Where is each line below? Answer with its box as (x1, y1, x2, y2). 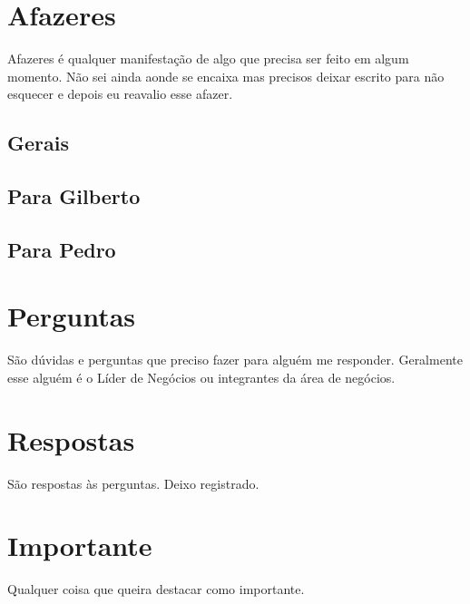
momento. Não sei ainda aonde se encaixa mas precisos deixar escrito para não (7, 66, 445, 85)
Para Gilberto (7, 182, 141, 210)
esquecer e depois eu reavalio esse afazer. (7, 84, 233, 103)
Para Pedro (7, 235, 116, 263)
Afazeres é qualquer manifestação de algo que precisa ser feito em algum (7, 49, 409, 68)
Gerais (7, 129, 69, 157)
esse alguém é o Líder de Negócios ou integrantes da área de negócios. (7, 367, 396, 386)
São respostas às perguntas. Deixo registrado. (7, 473, 259, 492)
